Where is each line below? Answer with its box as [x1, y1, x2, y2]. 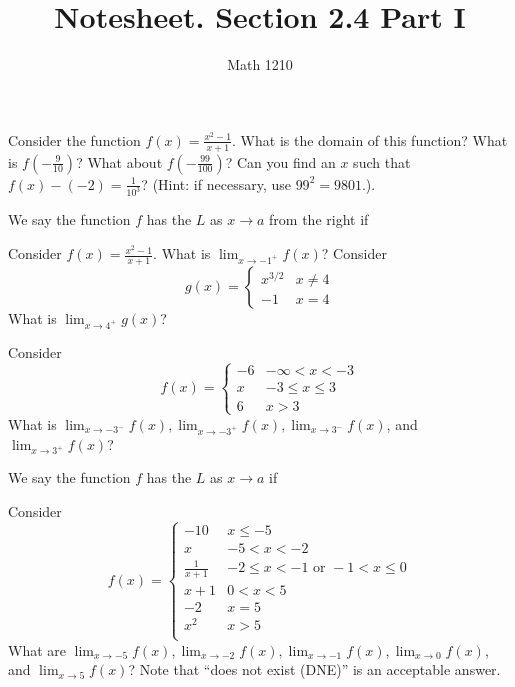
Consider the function [8, 129, 141, 150]
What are [8, 639, 66, 660]
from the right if [269, 209, 369, 230]
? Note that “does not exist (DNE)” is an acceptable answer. [128, 659, 501, 680]
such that [353, 151, 411, 172]
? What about [76, 151, 163, 172]
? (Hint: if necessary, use [141, 173, 291, 194]
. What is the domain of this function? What [232, 129, 508, 150]
